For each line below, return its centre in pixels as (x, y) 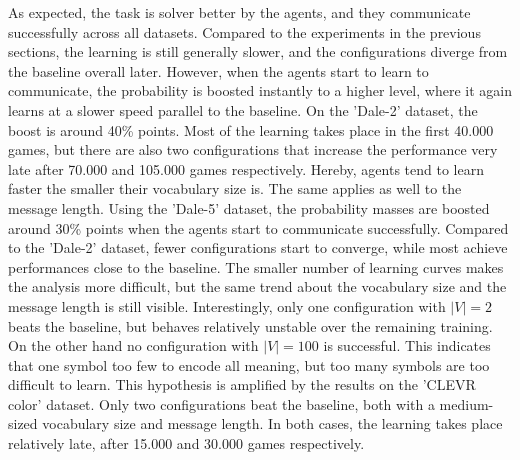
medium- (466, 403)
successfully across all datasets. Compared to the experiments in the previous (244, 31)
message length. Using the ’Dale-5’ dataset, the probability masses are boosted (249, 207)
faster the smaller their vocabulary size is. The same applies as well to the (235, 188)
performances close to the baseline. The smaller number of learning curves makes (256, 266)
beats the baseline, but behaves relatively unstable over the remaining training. (250, 325)
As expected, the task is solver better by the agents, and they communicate (239, 12)
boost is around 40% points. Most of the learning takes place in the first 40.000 (251, 129)
